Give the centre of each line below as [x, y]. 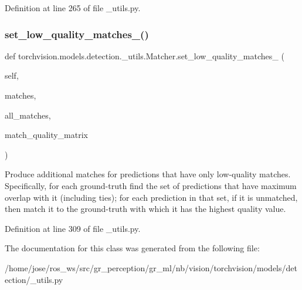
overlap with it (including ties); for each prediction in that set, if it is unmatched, [151, 197]
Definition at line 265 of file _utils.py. [73, 8]
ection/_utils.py [34, 279]
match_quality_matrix [47, 135]
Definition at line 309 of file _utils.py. [73, 228]
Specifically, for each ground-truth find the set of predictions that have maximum [151, 185]
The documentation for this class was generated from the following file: [132, 248]
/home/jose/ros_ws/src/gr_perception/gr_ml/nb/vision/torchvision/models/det [151, 267]
